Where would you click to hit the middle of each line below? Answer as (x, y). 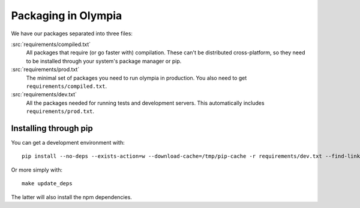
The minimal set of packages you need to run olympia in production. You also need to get (136, 78)
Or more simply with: (37, 170)
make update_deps (47, 183)
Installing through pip (52, 128)
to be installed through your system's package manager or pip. (104, 61)
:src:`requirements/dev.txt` (44, 94)
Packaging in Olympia (67, 16)
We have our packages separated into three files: (72, 33)
